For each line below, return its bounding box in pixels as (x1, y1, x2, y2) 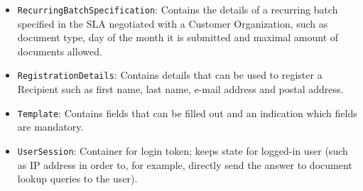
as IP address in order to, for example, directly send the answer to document (17, 157, 352, 172)
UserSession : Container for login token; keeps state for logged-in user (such (17, 143, 348, 158)
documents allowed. (17, 43, 102, 58)
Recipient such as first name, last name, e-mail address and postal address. (17, 82, 344, 97)
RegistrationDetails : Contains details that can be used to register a (17, 67, 323, 82)
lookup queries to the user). (17, 171, 138, 186)
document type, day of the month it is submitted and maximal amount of (17, 30, 339, 45)
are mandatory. (17, 119, 84, 134)
